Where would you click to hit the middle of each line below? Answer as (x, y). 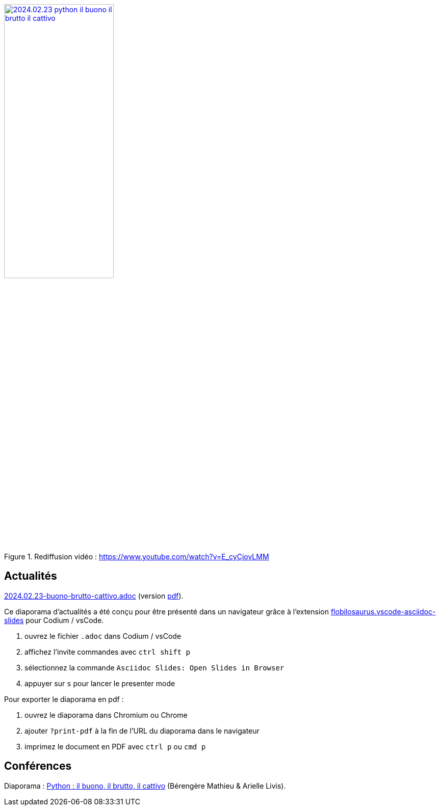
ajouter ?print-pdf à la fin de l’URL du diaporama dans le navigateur (142, 731)
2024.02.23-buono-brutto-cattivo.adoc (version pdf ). (94, 596)
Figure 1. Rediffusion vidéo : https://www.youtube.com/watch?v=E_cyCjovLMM (137, 557)
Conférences (38, 766)
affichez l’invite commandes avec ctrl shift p (107, 652)
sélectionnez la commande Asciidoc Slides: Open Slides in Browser (154, 667)
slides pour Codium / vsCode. (54, 620)
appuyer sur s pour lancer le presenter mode (100, 683)
